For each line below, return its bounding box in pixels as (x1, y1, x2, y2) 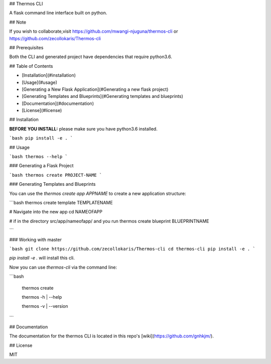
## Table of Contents (9, 63, 53, 69)
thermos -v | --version (22, 303, 68, 309)
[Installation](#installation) (22, 72, 76, 78)
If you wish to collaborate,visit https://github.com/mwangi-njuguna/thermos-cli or (9, 28, 178, 35)
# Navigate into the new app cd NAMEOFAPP (9, 209, 103, 215)
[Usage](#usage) (22, 79, 57, 85)
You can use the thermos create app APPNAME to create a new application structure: (9, 190, 186, 196)
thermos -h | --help (22, 294, 62, 300)
